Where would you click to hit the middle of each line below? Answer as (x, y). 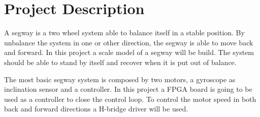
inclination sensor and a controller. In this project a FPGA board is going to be (128, 89)
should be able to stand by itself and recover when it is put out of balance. (120, 62)
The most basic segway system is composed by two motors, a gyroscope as (120, 79)
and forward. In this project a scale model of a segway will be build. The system (129, 52)
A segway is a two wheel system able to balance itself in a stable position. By (124, 33)
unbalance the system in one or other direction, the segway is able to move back (129, 42)
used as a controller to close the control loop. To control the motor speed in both (130, 99)
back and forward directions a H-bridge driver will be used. (96, 109)
